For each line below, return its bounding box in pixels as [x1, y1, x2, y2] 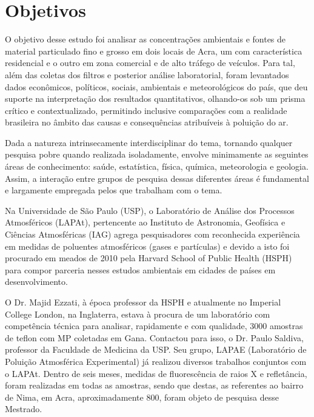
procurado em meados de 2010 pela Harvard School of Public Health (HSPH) [5, 252, 292, 264]
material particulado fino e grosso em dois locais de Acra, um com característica [5, 44, 302, 57]
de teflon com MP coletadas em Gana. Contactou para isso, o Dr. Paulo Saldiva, [5, 331, 304, 344]
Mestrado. [5, 402, 42, 415]
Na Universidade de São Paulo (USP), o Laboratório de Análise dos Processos [5, 204, 295, 216]
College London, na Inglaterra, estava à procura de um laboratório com [5, 307, 270, 320]
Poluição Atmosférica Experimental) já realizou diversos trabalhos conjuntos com [5, 355, 307, 367]
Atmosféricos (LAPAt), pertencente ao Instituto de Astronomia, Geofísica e [5, 216, 286, 229]
